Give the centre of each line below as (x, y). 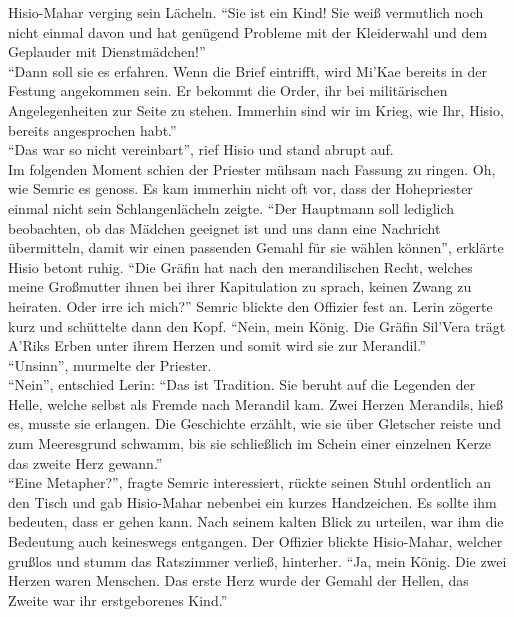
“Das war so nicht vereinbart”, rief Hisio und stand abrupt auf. (201, 149)
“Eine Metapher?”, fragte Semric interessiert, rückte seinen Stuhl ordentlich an (249, 482)
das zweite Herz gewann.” (85, 462)
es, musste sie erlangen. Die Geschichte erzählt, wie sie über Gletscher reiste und (255, 423)
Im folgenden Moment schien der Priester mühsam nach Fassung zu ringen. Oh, (252, 168)
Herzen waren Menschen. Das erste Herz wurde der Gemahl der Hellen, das (238, 580)
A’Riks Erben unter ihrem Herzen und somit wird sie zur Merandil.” (217, 345)
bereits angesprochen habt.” (92, 129)
